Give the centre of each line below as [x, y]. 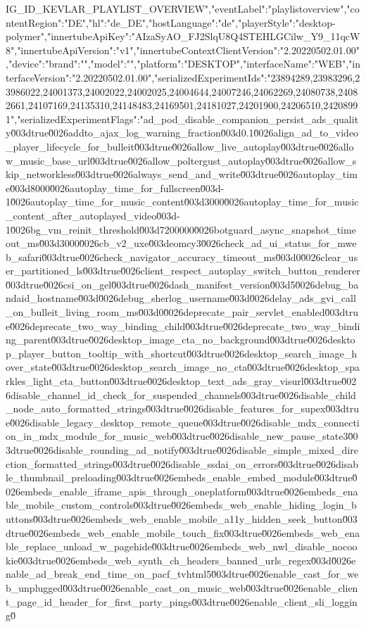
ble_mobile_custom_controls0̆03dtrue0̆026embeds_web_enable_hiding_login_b [181, 505]
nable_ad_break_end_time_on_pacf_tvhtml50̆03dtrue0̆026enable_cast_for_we [182, 574]
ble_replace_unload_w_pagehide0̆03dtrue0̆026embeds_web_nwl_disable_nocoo [182, 546]
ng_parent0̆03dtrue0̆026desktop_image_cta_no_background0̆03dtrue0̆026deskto [181, 340]
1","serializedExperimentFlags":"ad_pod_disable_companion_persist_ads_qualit [182, 119]
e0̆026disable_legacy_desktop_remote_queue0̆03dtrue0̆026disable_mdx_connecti [183, 422]
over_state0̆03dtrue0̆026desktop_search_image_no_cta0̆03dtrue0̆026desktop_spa [183, 367]
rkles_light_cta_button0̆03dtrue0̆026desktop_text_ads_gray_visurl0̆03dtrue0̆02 [181, 381]
